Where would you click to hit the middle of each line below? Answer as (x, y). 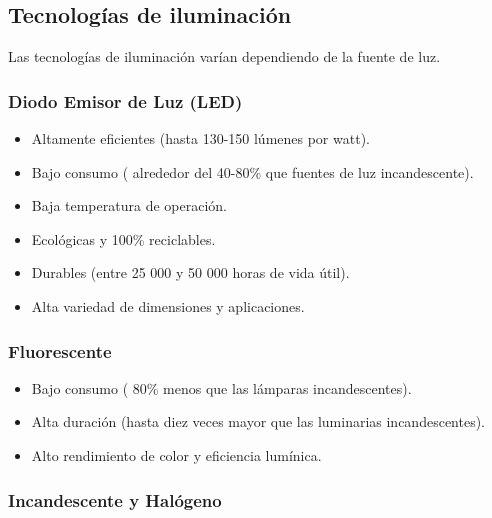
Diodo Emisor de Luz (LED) (125, 100)
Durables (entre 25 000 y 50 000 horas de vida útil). (190, 272)
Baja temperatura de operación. (129, 205)
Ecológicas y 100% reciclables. (123, 238)
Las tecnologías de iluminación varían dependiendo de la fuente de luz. (224, 56)
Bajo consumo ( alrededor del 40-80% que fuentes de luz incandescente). (252, 171)
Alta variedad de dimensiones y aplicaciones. (168, 305)
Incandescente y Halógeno (115, 499)
